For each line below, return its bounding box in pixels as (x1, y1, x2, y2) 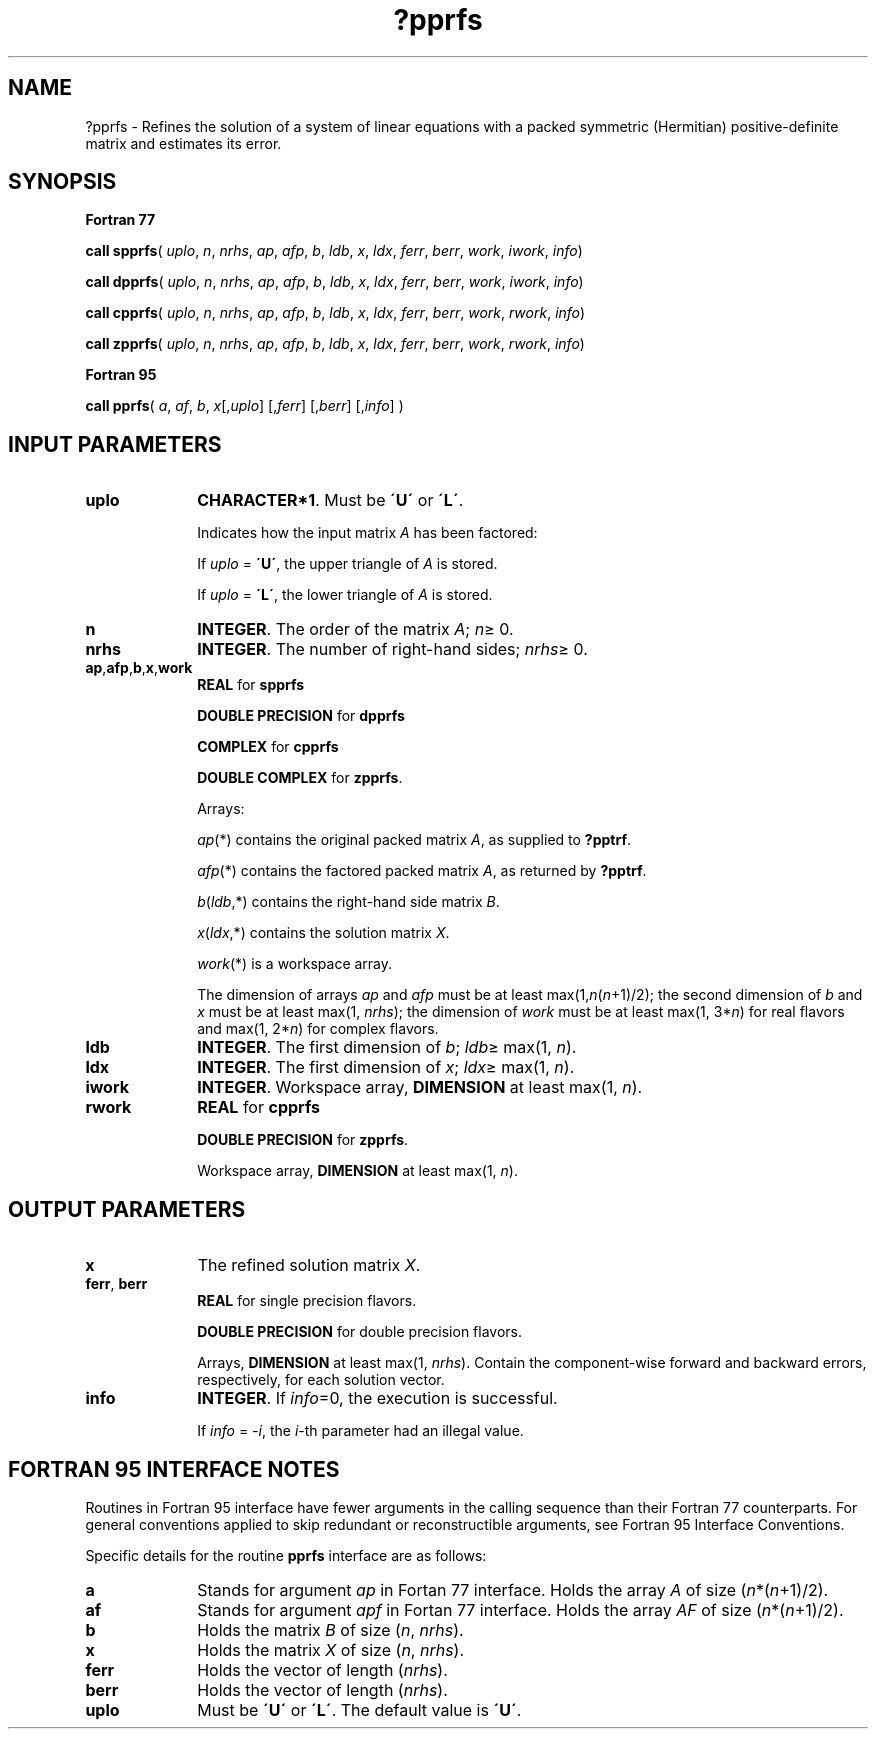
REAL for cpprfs (197, 1097, 320, 1118)
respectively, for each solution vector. (197, 1371, 445, 1389)
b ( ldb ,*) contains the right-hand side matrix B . (197, 893, 500, 911)
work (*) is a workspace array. (197, 955, 393, 973)
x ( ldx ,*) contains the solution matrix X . (197, 924, 450, 942)
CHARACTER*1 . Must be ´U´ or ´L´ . (197, 490, 464, 511)
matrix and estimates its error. (85, 134, 282, 152)
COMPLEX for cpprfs (197, 738, 339, 756)
